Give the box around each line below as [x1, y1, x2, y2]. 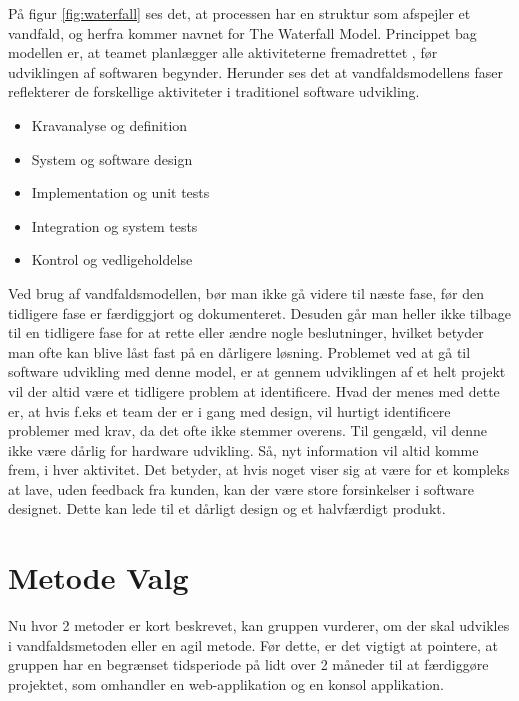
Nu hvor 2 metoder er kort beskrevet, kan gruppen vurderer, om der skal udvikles [8, 615, 510, 636]
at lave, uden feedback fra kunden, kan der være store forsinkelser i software [8, 478, 475, 499]
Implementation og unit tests [31, 182, 210, 203]
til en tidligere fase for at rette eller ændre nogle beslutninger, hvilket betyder [8, 322, 484, 343]
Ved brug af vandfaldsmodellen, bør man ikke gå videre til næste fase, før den [8, 282, 485, 303]
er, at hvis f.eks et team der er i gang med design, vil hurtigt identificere [8, 400, 451, 421]
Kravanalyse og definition [31, 114, 188, 135]
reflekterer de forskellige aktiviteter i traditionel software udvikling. [8, 81, 420, 102]
